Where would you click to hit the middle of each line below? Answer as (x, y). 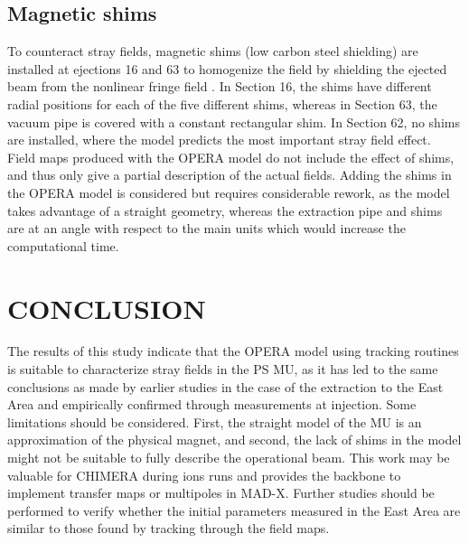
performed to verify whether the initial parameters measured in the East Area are (234, 510)
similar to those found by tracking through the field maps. (169, 528)
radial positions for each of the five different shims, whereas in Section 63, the (222, 103)
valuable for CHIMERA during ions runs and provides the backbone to (204, 475)
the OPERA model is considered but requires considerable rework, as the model (229, 192)
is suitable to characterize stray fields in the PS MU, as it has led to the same (223, 369)
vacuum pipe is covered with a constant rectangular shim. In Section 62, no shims (234, 122)
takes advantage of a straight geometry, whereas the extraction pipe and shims (225, 210)
